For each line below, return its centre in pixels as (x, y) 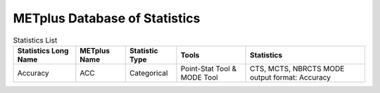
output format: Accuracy (290, 77)
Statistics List (35, 40)
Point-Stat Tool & (209, 69)
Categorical (148, 73)
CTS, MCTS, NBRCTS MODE (297, 69)
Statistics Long (43, 50)
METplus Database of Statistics (107, 18)
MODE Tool (199, 77)
